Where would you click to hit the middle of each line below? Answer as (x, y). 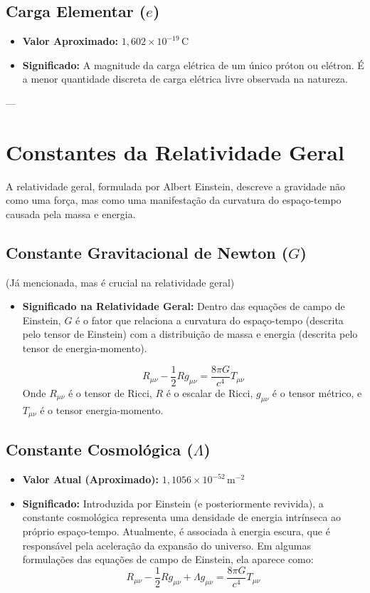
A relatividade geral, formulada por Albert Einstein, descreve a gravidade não (176, 186)
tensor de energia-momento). (85, 348)
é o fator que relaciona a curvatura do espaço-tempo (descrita (210, 320)
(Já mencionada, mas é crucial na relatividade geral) (120, 282)
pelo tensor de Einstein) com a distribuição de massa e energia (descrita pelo (190, 334)
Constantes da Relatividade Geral (175, 151)
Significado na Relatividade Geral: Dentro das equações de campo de (184, 306)
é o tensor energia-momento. (102, 409)
